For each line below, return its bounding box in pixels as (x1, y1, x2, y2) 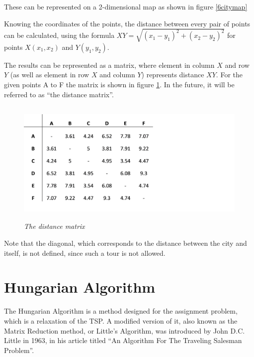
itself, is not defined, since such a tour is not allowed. (4, 247, 166, 258)
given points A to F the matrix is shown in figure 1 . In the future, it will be (4, 79, 235, 89)
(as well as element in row (10, 69, 89, 80)
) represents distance (141, 69, 204, 80)
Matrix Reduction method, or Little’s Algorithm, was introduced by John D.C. (4, 325, 245, 336)
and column (99, 69, 135, 80)
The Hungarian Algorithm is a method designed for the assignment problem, (4, 306, 238, 316)
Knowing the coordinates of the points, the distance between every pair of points (4, 18, 251, 28)
